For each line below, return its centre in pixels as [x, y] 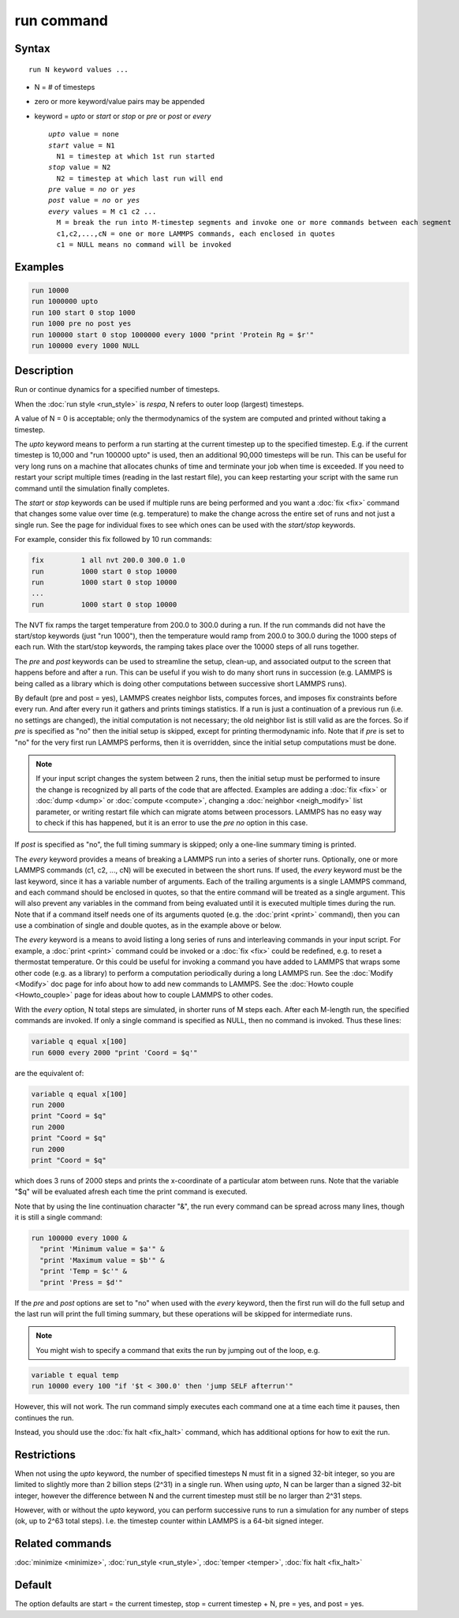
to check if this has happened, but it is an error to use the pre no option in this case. [172, 822]
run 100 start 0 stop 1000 [83, 312]
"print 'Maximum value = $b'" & [102, 1260]
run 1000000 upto [65, 301]
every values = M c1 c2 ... [103, 211]
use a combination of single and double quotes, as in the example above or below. [148, 925]
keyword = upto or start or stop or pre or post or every [123, 116]
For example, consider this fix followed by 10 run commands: [113, 540]
